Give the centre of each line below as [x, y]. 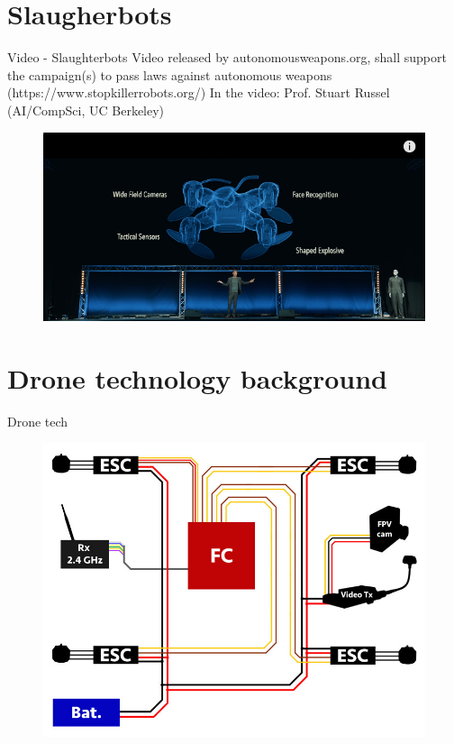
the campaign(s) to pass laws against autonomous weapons [170, 74]
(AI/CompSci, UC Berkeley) [86, 110]
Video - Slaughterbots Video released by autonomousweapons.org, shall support [227, 57]
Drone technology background [197, 377]
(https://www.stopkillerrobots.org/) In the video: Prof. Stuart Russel [199, 92]
